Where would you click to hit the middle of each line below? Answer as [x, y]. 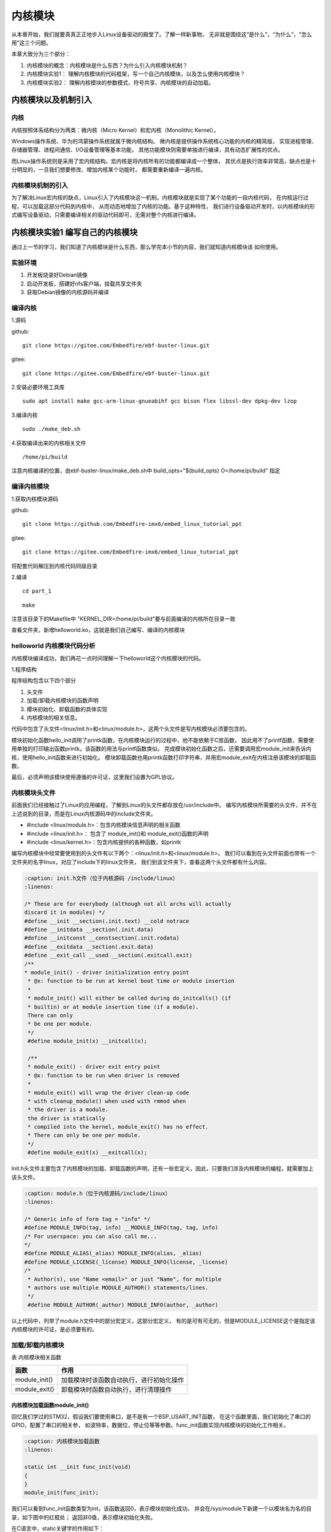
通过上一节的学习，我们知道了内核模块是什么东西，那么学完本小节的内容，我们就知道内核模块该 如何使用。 [146, 247]
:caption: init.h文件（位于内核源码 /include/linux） [101, 878]
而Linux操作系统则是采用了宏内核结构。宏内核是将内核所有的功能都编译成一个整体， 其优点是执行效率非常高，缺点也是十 [164, 161]
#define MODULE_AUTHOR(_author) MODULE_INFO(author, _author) [123, 1305]
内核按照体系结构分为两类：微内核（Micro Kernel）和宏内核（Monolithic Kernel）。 [115, 130]
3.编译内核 [25, 415]
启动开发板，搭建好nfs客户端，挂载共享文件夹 [84, 283]
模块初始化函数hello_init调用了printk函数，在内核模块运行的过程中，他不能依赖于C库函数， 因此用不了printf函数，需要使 [163, 740]
